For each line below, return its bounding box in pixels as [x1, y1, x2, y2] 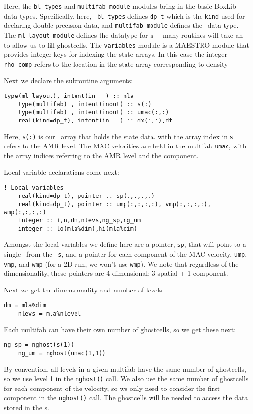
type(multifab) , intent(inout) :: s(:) [18, 100, 152, 108]
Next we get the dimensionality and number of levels [4, 284, 162, 294]
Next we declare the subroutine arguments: [4, 75, 133, 85]
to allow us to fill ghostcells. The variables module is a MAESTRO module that [4, 39, 249, 49]
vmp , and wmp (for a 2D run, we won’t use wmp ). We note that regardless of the [4, 258, 239, 268]
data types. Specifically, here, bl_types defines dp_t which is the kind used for [4, 10, 245, 21]
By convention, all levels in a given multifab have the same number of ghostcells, [4, 364, 247, 374]
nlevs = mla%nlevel [18, 310, 81, 317]
